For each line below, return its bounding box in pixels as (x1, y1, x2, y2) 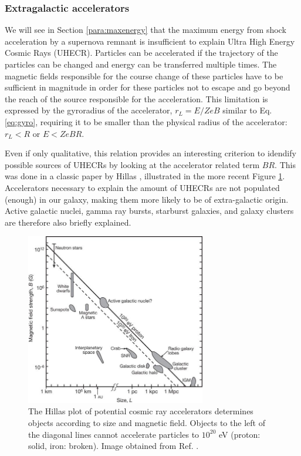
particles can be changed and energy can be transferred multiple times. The (5, 58, 277, 70)
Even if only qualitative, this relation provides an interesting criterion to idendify (5, 147, 296, 159)
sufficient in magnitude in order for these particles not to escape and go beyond (5, 81, 290, 93)
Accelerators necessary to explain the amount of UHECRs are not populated (5, 181, 280, 193)
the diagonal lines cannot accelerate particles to (28, 428, 199, 440)
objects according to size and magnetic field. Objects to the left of (28, 416, 265, 428)
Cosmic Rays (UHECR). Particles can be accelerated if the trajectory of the (5, 46, 278, 59)
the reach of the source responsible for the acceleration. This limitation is (5, 92, 268, 105)
